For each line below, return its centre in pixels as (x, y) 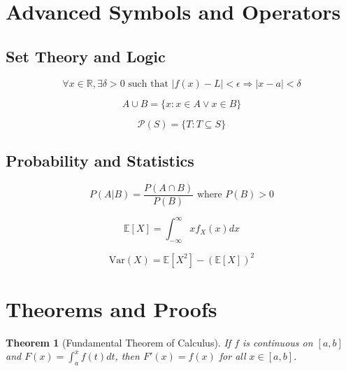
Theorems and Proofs (111, 308)
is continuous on (278, 342)
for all (232, 356)
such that (148, 84)
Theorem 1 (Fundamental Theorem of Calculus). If (118, 342)
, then (127, 356)
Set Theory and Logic (86, 56)
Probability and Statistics (100, 160)
